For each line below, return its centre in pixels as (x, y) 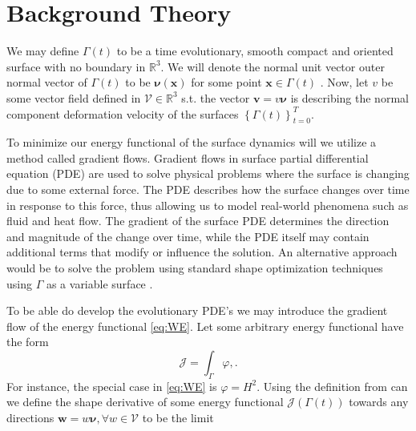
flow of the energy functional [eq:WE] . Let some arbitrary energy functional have (205, 326)
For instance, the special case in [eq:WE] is (112, 386)
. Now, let (344, 82)
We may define (43, 51)
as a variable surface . (99, 283)
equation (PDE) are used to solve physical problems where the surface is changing (208, 173)
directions (30, 417)
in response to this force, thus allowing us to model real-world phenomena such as (208, 205)
